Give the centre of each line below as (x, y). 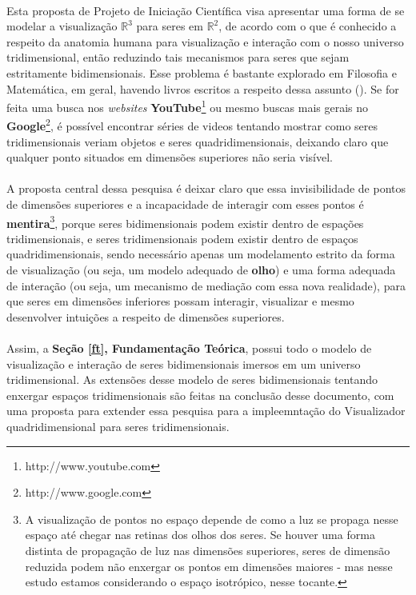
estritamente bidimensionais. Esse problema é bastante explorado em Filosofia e (202, 72)
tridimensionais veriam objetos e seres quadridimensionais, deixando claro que (198, 141)
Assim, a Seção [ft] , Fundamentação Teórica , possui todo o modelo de (189, 348)
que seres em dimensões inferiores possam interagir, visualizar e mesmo (180, 301)
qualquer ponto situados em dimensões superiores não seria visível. (170, 157)
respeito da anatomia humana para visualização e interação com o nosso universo (205, 41)
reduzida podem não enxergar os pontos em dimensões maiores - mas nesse (209, 566)
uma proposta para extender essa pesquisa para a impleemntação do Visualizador (206, 411)
